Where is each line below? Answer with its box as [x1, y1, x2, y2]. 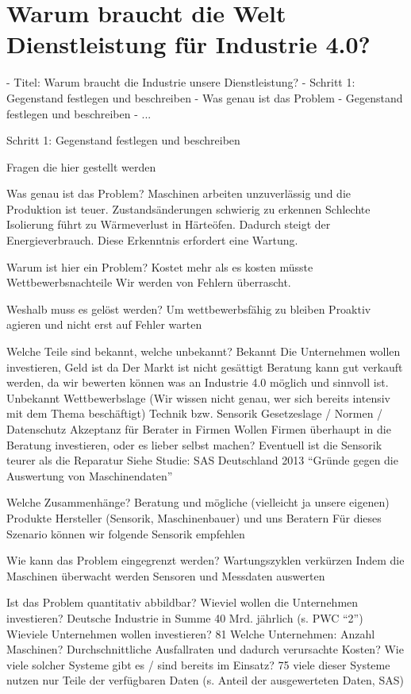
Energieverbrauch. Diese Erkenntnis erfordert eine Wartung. [6, 232, 298, 249]
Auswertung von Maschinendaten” [6, 467, 173, 484]
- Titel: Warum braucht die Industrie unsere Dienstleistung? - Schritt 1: [6, 74, 355, 91]
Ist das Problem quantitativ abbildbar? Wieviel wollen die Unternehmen [6, 594, 359, 611]
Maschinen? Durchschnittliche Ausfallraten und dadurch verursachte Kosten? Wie [6, 641, 404, 657]
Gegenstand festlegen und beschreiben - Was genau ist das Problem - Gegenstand [6, 89, 403, 106]
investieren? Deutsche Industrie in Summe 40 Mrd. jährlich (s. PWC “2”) [6, 609, 363, 626]
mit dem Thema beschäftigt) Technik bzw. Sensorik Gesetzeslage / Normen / [6, 405, 383, 422]
